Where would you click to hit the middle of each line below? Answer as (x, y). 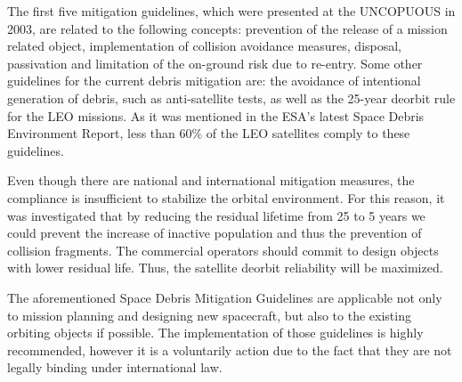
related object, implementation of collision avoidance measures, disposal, (205, 46)
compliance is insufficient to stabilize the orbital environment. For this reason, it (226, 197)
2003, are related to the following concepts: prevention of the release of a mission (227, 28)
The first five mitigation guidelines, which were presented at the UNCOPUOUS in (231, 11)
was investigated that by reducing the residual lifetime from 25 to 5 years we (216, 215)
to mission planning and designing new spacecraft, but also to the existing (209, 315)
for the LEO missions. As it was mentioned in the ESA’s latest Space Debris (216, 115)
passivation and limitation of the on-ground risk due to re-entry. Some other (215, 63)
